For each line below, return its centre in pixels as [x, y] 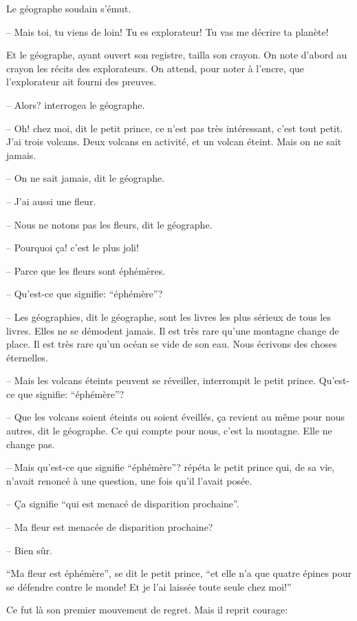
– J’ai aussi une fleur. [51, 201]
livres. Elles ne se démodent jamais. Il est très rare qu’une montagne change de [173, 330]
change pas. [31, 444]
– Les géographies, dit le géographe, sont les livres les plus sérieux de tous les [169, 316]
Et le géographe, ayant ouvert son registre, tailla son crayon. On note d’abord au [177, 55]
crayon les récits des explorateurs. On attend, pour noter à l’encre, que [155, 68]
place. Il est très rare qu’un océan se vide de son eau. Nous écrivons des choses [172, 344]
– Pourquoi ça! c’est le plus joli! [73, 248]
